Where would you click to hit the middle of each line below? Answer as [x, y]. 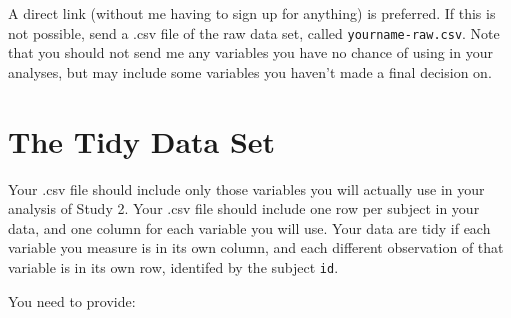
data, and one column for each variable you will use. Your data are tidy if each [249, 227]
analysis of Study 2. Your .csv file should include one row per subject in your [244, 208]
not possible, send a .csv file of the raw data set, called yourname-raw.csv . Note [254, 32]
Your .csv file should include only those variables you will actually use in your [246, 188]
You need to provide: [72, 300]
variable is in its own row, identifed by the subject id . [173, 266]
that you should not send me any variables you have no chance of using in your [250, 52]
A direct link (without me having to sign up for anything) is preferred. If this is [252, 13]
